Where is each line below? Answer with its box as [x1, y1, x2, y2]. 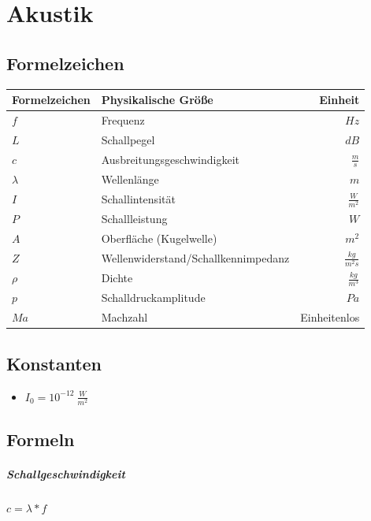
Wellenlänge [101, 170, 159, 187]
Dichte [101, 270, 133, 286]
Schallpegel [101, 131, 155, 147]
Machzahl [101, 309, 148, 326]
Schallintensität [101, 190, 176, 207]
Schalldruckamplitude [101, 289, 206, 306]
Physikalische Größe [101, 91, 213, 108]
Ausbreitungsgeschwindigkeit [101, 151, 239, 167]
